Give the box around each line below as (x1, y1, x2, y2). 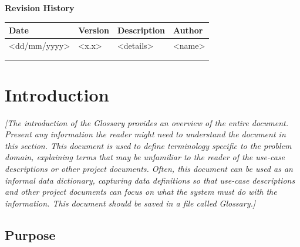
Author (173, 24, 203, 36)
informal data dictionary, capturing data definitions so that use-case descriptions (5, 174, 295, 186)
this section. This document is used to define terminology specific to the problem (5, 139, 292, 151)
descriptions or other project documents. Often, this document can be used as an (5, 163, 293, 175)
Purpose (5, 225, 56, 243)
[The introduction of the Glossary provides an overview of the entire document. (5, 116, 288, 128)
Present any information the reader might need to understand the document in (5, 128, 286, 140)
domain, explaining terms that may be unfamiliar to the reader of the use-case (5, 151, 285, 163)
